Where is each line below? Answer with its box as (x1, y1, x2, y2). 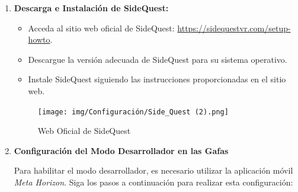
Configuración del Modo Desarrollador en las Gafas (14, 144, 229, 156)
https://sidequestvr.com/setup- (177, 21, 291, 34)
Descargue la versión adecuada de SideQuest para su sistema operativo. (28, 53, 287, 65)
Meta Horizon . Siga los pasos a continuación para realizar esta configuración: (14, 176, 293, 188)
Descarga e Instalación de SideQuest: (14, 2, 169, 14)
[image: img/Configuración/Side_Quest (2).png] (37, 107, 229, 116)
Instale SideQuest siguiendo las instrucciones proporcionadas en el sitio (28, 73, 286, 85)
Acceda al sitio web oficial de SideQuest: (28, 21, 175, 34)
